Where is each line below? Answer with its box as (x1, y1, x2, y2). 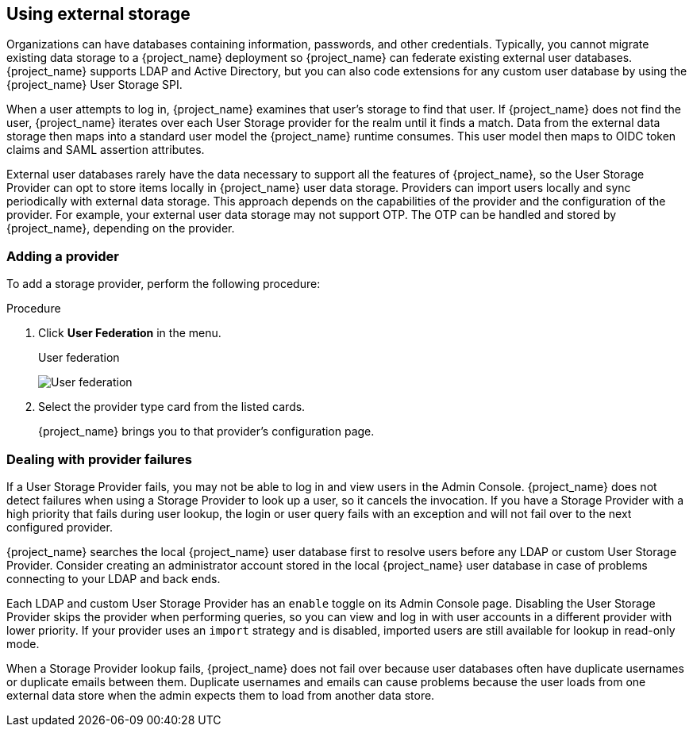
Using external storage (6, 4, 191, 24)
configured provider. (6, 520, 113, 534)
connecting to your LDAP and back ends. (6, 571, 221, 585)
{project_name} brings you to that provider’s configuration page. (38, 424, 375, 439)
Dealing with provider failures (6, 451, 192, 467)
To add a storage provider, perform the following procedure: (6, 277, 321, 291)
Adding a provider (6, 248, 119, 264)
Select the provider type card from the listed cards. (38, 400, 306, 414)
